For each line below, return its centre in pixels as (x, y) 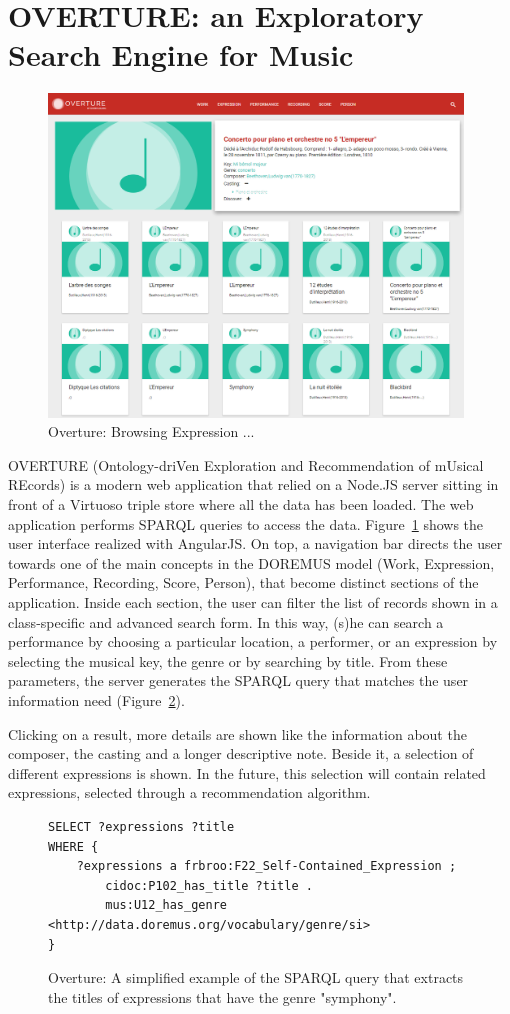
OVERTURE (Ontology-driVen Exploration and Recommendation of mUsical (246, 464)
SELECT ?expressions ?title (141, 826)
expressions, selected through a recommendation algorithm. (189, 792)
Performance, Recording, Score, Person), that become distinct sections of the (243, 582)
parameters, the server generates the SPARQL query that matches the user (238, 680)
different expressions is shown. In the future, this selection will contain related (247, 772)
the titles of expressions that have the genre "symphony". (222, 996)
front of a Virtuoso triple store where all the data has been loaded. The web (241, 504)
